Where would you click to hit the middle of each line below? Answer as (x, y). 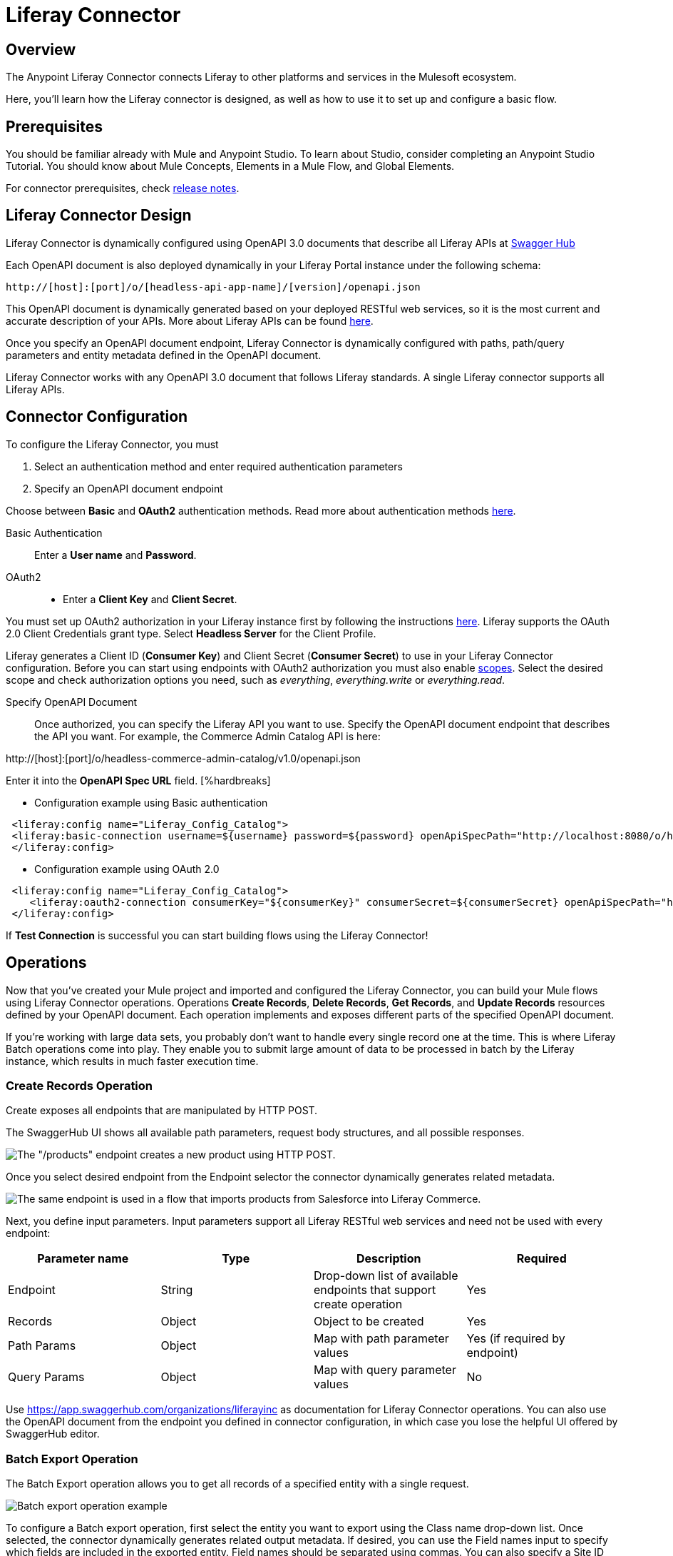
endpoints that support (375, 1290)
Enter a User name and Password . (115, 555)
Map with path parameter (381, 1339)
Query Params (46, 1377)
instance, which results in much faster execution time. (132, 1061)
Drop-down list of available (386, 1276)
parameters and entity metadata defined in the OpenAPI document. (164, 355)
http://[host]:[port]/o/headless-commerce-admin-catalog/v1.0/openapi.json (183, 758)
